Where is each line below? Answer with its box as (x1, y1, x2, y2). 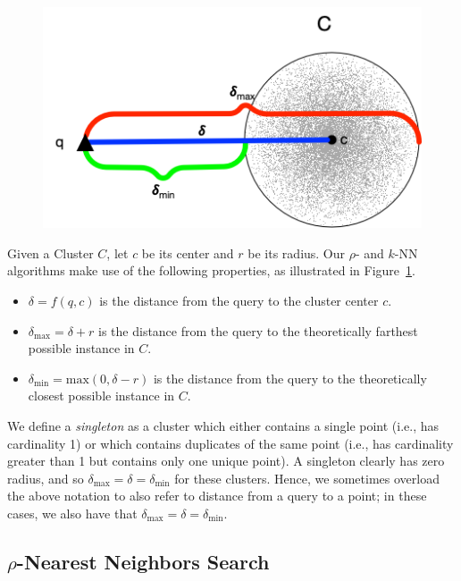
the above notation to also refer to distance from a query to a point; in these (7, 486, 427, 505)
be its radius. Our (247, 243, 346, 262)
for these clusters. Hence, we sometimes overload (174, 468, 440, 487)
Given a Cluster (7, 243, 94, 262)
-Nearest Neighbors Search (16, 547, 270, 575)
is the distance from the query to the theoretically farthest (98, 321, 418, 340)
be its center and (141, 243, 234, 262)
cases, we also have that (7, 503, 138, 522)
